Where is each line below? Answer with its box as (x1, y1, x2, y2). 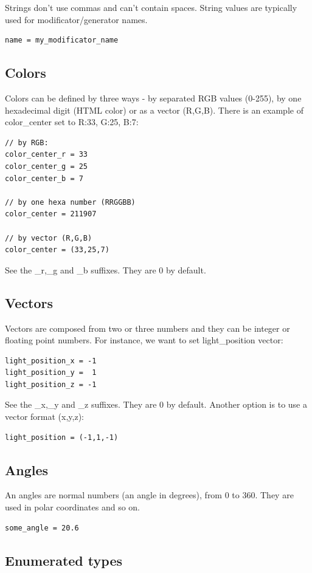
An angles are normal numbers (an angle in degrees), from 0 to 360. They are (5, 489, 294, 501)
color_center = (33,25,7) (5, 245, 109, 255)
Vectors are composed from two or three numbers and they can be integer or (5, 321, 290, 334)
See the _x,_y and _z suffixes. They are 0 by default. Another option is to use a (5, 398, 307, 411)
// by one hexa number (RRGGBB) (5, 197, 136, 207)
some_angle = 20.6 (5, 523, 79, 532)
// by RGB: (5, 138, 49, 147)
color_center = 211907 (5, 210, 97, 219)
